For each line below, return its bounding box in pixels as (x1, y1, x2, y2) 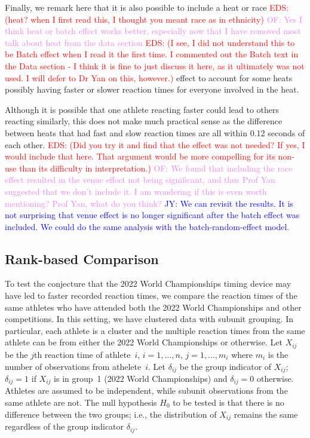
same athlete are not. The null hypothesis (5, 396, 157, 408)
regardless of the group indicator (5, 420, 124, 433)
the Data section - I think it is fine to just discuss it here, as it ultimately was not (5, 59, 305, 72)
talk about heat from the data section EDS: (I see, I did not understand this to (5, 36, 295, 48)
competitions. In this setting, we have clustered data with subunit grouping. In (5, 313, 294, 325)
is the (268, 348, 288, 360)
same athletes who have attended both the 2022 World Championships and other (5, 301, 302, 313)
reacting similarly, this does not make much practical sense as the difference (5, 115, 283, 127)
